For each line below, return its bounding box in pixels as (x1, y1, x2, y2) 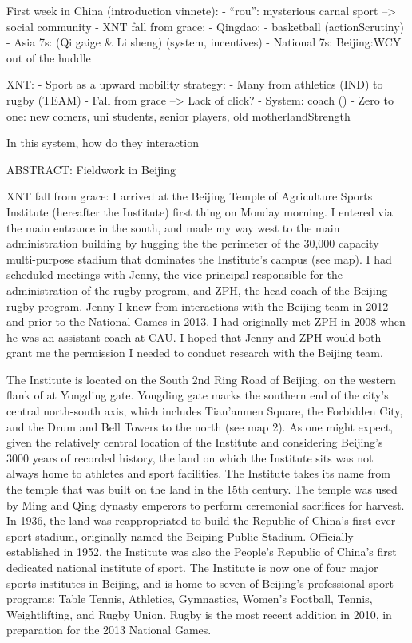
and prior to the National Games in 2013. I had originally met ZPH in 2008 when (6, 313, 406, 330)
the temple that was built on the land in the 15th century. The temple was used (6, 481, 398, 498)
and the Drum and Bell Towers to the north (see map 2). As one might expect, (6, 418, 394, 435)
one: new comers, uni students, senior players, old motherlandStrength (6, 107, 351, 124)
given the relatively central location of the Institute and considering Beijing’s (6, 434, 383, 450)
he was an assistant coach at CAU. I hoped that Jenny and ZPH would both (6, 328, 382, 345)
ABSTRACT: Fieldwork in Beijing (6, 161, 176, 177)
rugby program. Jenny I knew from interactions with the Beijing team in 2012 (6, 297, 389, 314)
